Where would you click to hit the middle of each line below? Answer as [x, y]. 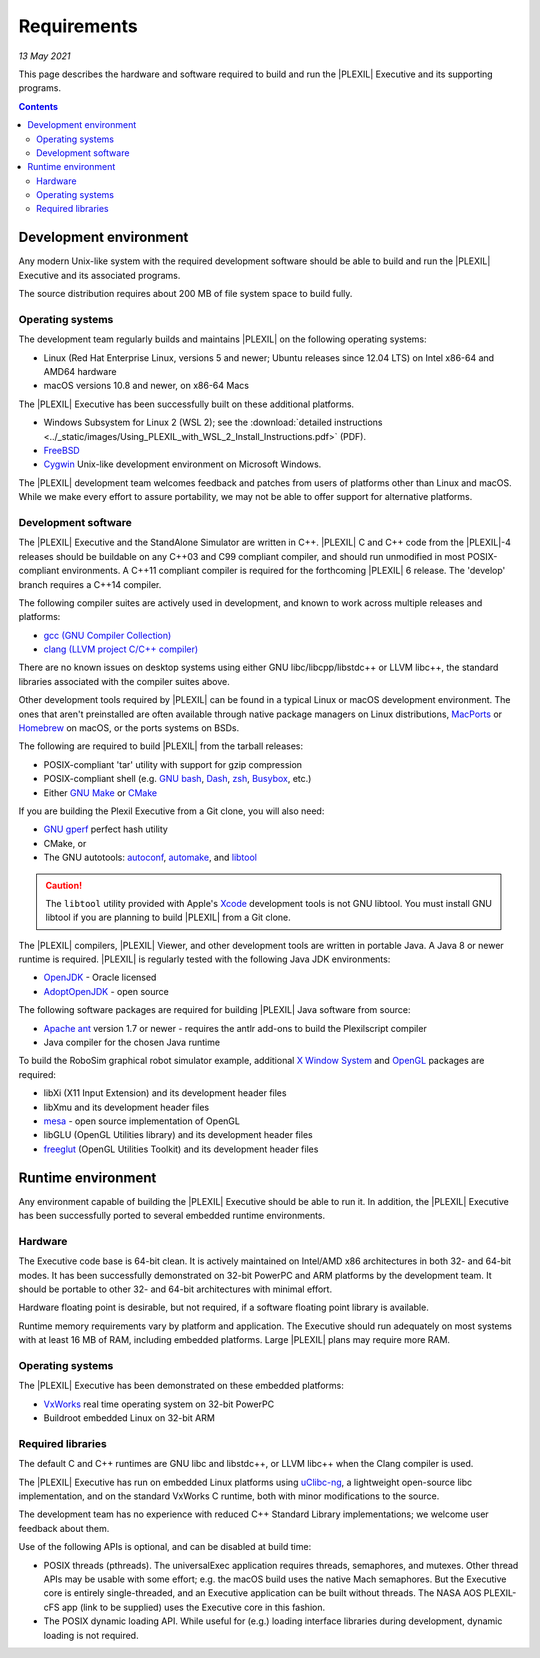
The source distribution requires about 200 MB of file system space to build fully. [185, 294]
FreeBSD [61, 451]
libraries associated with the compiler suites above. [124, 681]
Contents [38, 106]
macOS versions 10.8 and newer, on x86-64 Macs [146, 386]
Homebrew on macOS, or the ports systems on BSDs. [129, 728]
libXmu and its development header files [126, 1107]
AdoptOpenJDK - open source [106, 991]
